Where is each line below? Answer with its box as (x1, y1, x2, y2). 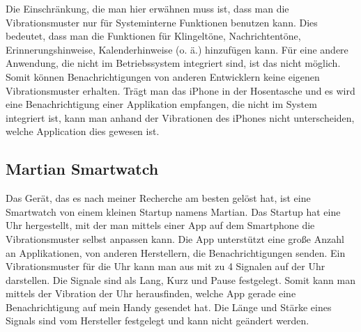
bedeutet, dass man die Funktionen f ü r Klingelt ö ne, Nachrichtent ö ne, (6, 29, 301, 43)
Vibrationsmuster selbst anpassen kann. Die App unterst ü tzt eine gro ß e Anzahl (6, 231, 344, 246)
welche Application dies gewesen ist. (6, 124, 160, 139)
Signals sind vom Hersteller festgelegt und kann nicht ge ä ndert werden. (6, 313, 309, 328)
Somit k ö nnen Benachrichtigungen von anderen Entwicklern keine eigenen (6, 69, 320, 84)
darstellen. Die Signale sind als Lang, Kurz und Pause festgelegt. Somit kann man (6, 272, 355, 287)
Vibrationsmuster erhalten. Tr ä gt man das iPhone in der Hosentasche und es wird (6, 83, 355, 97)
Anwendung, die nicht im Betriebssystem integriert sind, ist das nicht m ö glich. (6, 56, 341, 70)
